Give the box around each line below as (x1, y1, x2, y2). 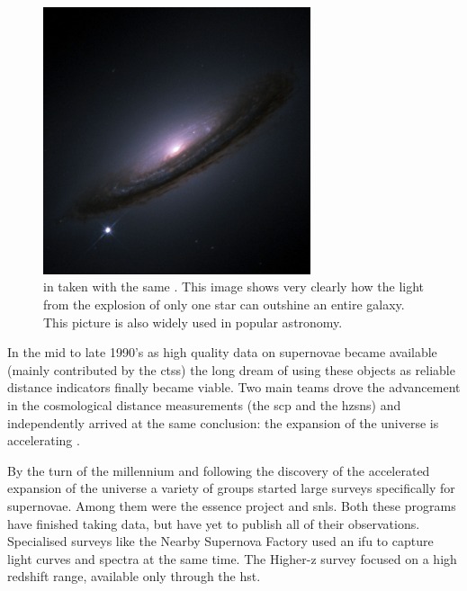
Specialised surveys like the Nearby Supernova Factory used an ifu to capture (7, 532, 434, 551)
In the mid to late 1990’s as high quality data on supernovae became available (7, 343, 437, 362)
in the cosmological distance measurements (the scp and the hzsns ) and (7, 395, 401, 414)
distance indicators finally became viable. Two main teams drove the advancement (7, 378, 461, 397)
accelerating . (7, 431, 80, 450)
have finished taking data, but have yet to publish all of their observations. (7, 514, 420, 533)
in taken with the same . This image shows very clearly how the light (43, 277, 425, 296)
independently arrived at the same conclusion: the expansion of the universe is (7, 413, 439, 432)
